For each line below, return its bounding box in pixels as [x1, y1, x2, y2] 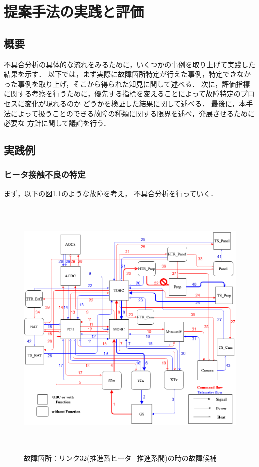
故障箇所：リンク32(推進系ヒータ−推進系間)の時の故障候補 [24, 453, 217, 463]
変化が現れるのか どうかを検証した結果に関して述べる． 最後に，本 [24, 98, 246, 108]
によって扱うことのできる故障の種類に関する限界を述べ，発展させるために [10, 108, 255, 118]
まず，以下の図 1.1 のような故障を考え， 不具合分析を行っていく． [4, 188, 218, 198]
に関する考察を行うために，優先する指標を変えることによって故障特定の [4, 88, 241, 99]
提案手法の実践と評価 [4, 1, 144, 22]
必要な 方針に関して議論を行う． [4, 118, 111, 128]
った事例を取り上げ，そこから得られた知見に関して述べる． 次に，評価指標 [4, 78, 250, 89]
